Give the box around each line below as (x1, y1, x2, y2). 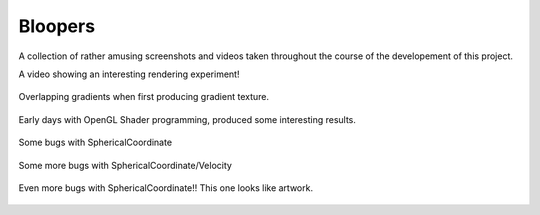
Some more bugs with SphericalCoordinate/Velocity (18, 159, 232, 171)
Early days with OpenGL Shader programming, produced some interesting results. (18, 113, 357, 125)
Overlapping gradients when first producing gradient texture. (18, 91, 270, 103)
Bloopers (18, 15, 95, 37)
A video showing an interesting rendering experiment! (18, 68, 240, 80)
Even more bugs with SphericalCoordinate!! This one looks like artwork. (18, 181, 314, 194)
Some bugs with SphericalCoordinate (18, 136, 173, 149)
